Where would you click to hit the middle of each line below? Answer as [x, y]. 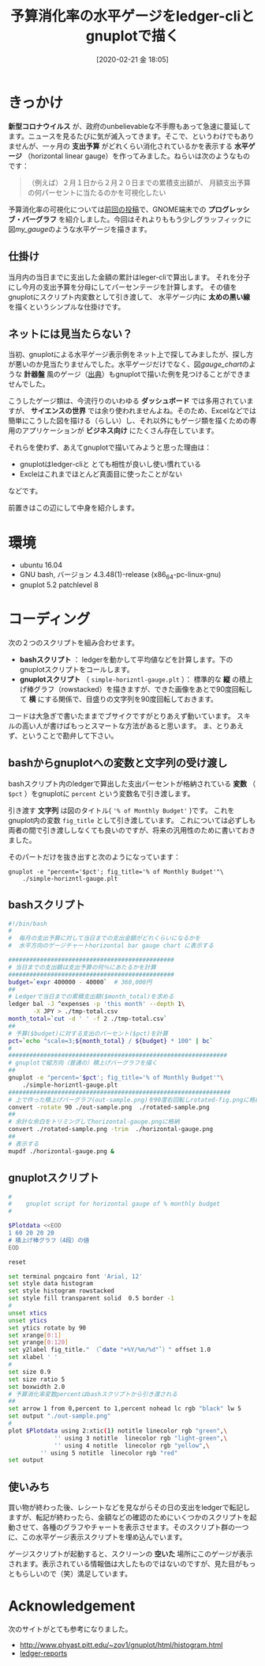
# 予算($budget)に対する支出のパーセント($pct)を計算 [88, 1034]
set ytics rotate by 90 [47, 1328]
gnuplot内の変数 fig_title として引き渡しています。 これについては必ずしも [132, 820]
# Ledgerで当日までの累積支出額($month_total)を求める [91, 997]
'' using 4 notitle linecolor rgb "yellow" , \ [132, 1445]
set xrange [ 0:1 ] [35, 1335]
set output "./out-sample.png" [60, 1416]
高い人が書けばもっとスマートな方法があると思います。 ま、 [119, 726]
